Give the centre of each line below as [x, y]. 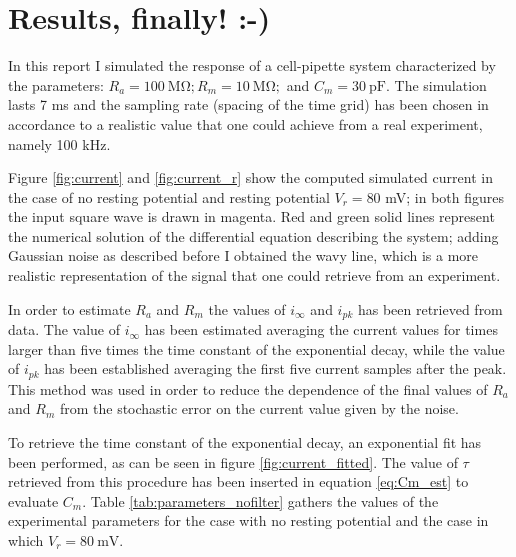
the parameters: [56, 84]
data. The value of [64, 329]
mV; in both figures [445, 196]
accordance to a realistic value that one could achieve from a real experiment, [245, 123]
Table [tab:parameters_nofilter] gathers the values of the [264, 500]
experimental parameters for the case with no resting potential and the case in [248, 520]
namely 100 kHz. [59, 143]
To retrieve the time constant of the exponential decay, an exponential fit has [245, 441]
